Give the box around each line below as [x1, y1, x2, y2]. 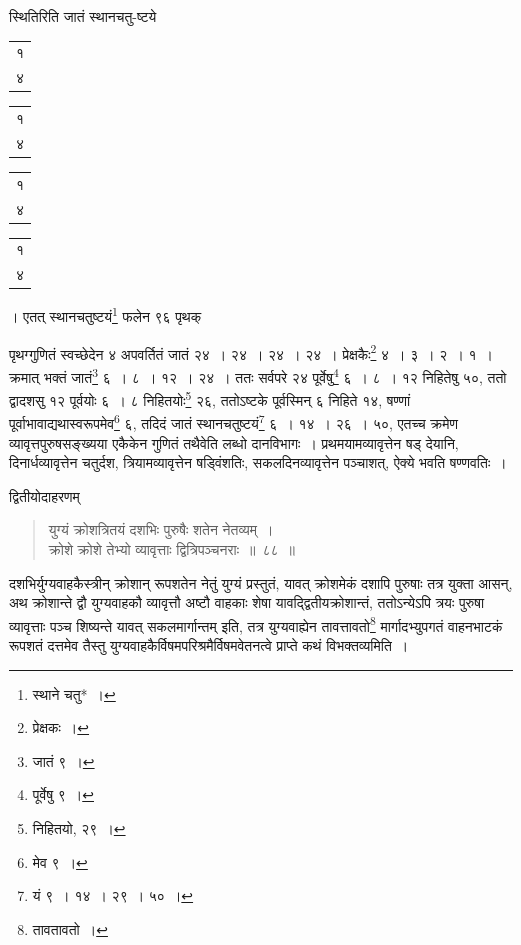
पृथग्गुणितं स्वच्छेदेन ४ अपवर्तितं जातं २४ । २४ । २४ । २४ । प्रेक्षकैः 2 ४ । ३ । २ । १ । [9, 340, 493, 364]
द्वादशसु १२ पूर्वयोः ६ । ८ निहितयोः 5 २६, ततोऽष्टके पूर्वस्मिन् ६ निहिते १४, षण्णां [9, 387, 411, 410]
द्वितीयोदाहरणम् [9, 485, 80, 506]
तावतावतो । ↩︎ [32, 918, 108, 939]
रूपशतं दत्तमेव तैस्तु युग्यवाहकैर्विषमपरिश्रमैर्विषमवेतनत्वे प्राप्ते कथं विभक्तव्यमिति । [9, 635, 409, 655]
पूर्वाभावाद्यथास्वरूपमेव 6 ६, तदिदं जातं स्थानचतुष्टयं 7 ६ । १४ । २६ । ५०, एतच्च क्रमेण [9, 410, 458, 433]
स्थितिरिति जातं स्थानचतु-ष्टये [9, 6, 157, 26]
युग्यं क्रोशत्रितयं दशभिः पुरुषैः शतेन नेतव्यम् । [48, 519, 274, 540]
